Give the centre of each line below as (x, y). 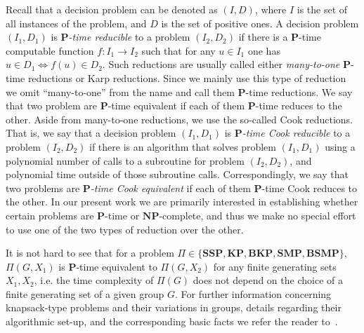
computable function (50, 50)
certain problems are (50, 215)
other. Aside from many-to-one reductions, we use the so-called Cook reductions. (180, 119)
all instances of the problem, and (76, 23)
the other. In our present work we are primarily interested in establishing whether (182, 202)
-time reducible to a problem (129, 37)
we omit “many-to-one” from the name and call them (120, 91)
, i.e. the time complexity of (94, 280)
